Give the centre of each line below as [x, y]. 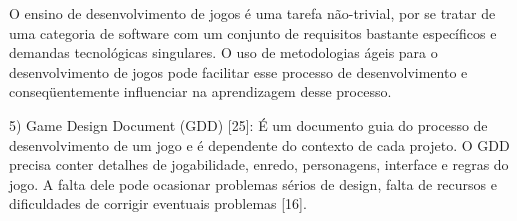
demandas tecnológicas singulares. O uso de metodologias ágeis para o [223, 52]
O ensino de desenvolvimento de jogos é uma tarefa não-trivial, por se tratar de [252, 13]
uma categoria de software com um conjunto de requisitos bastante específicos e [253, 32]
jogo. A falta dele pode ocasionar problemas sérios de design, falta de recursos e [253, 183]
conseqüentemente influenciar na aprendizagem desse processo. [200, 91]
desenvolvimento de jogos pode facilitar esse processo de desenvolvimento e [238, 71]
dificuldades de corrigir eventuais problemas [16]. [158, 203]
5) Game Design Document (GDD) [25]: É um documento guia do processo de [248, 124]
